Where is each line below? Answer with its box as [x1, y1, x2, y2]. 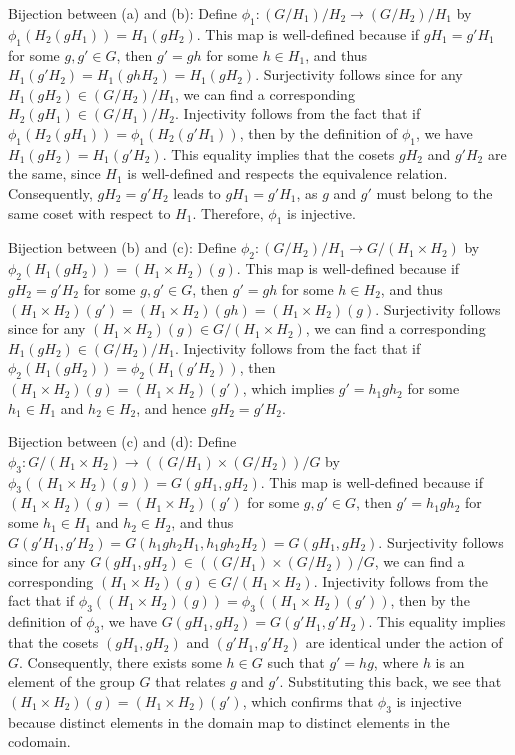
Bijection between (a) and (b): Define [8, 3, 238, 23]
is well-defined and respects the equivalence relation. [127, 163, 448, 184]
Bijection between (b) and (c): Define [8, 237, 237, 258]
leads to [173, 182, 221, 203]
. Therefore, [192, 202, 264, 223]
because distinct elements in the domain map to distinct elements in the [8, 711, 450, 732]
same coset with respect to [8, 202, 171, 223]
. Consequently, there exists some [19, 651, 222, 672]
